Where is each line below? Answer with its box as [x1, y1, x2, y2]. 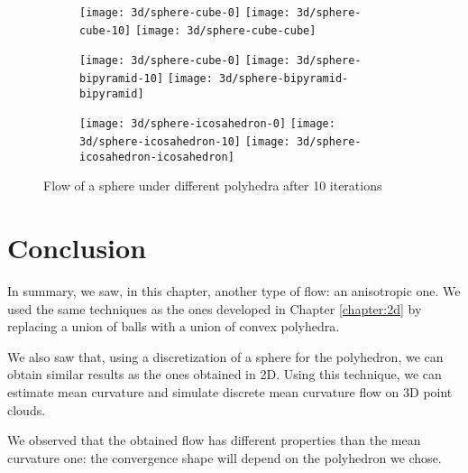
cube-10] [79, 23, 132, 37]
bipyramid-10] [79, 71, 164, 85]
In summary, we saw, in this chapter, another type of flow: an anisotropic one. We [7, 281, 461, 300]
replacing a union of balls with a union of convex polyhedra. [7, 317, 340, 336]
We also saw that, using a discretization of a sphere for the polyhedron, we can [7, 347, 444, 366]
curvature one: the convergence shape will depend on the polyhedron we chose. [7, 448, 442, 467]
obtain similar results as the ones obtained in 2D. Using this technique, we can [7, 365, 442, 384]
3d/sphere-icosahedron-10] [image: [79, 134, 290, 148]
